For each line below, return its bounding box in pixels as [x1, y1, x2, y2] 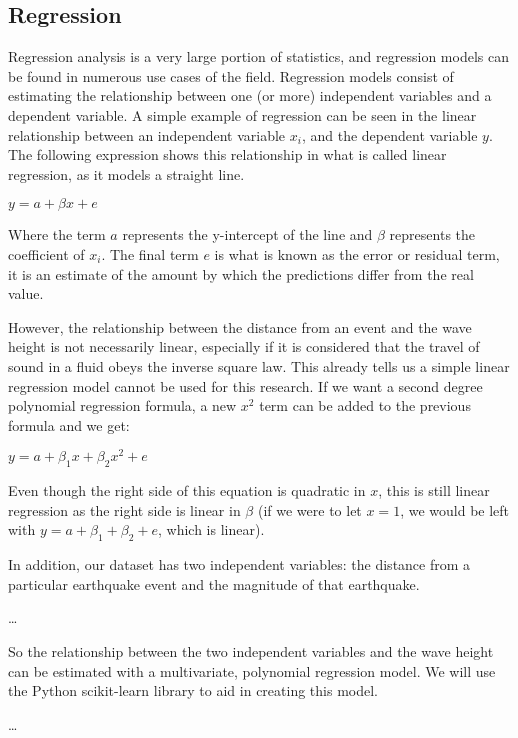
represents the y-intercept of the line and [122, 224, 373, 245]
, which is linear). [158, 519, 265, 540]
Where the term [8, 224, 106, 245]
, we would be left [400, 499, 510, 520]
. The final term [101, 243, 199, 264]
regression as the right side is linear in [8, 499, 241, 520]
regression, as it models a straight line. [8, 163, 245, 184]
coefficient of [8, 243, 85, 264]
